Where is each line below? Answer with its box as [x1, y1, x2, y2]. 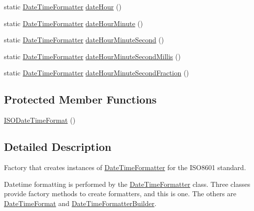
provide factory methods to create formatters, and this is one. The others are [4, 188, 236, 199]
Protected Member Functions [4, 92, 157, 107]
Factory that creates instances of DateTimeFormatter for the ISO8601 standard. [4, 162, 246, 172]
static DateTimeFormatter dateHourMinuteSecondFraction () [4, 68, 189, 78]
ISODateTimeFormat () [4, 115, 76, 125]
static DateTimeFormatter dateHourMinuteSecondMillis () [4, 51, 181, 61]
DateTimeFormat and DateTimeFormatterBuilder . [4, 198, 157, 208]
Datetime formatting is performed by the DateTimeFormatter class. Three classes [4, 178, 251, 189]
